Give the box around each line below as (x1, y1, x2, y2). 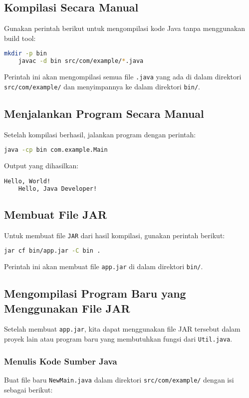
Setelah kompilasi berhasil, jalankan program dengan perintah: (4, 129, 196, 139)
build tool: (4, 32, 36, 43)
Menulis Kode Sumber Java (4, 355, 117, 367)
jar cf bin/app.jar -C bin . (4, 247, 101, 255)
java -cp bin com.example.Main (4, 146, 108, 154)
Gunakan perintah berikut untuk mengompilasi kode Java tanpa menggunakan (4, 23, 246, 33)
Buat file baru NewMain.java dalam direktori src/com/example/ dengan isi (4, 374, 234, 385)
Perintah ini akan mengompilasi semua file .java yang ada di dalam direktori (4, 71, 242, 82)
